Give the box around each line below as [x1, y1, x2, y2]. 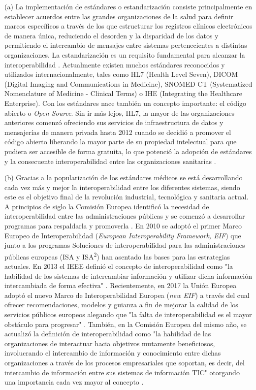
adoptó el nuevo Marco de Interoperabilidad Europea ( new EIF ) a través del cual [4, 290, 250, 300]
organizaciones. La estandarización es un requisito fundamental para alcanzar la [4, 49, 245, 60]
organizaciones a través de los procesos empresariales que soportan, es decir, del [4, 357, 245, 368]
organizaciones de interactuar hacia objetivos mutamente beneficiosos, [4, 338, 215, 348]
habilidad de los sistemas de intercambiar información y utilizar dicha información [4, 270, 252, 281]
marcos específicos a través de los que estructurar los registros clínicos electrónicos [4, 21, 253, 31]
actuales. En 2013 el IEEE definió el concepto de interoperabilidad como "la [4, 261, 233, 271]
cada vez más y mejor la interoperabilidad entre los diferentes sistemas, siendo [4, 182, 240, 192]
